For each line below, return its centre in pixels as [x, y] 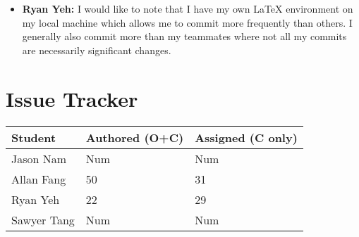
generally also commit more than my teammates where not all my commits [184, 36]
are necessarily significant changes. [97, 50]
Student [34, 137]
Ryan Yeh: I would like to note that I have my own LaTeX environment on [188, 8]
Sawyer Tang [43, 219]
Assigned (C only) [246, 137]
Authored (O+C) [135, 137]
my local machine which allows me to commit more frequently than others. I [187, 22]
